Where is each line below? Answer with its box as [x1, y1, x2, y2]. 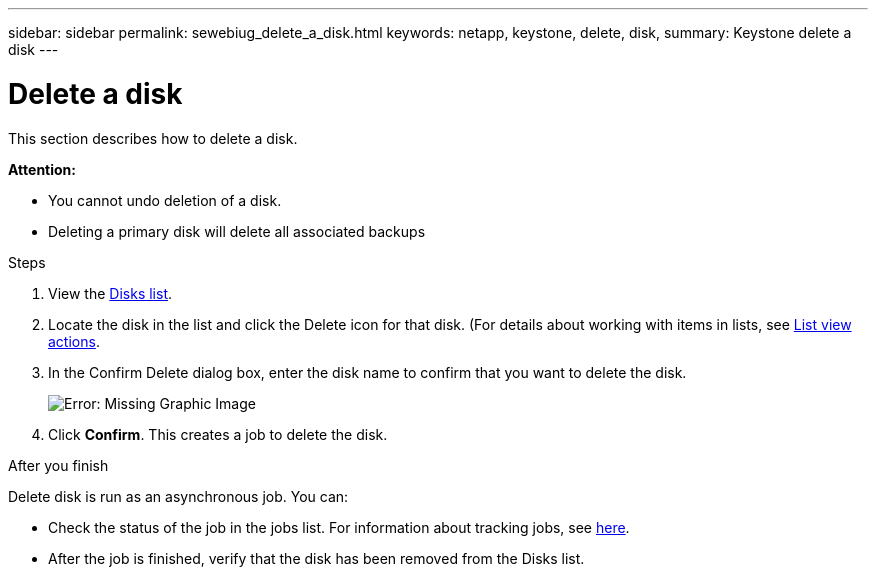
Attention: [8, 160, 76, 178]
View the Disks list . [48, 284, 173, 302]
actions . [48, 332, 100, 350]
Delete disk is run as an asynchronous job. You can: [8, 487, 349, 505]
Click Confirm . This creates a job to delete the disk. [48, 425, 388, 443]
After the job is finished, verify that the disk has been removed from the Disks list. [48, 549, 585, 567]
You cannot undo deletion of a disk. [48, 191, 282, 209]
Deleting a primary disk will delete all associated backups [48, 222, 426, 240]
